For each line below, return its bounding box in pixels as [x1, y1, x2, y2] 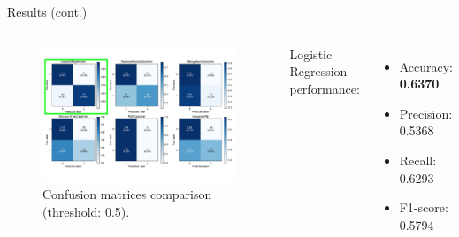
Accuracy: [399, 57, 453, 75]
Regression [289, 62, 348, 80]
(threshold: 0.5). [42, 203, 130, 221]
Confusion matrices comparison [42, 185, 212, 203]
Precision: [399, 103, 453, 122]
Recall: [399, 150, 437, 169]
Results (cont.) [7, 3, 88, 20]
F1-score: [399, 198, 448, 217]
